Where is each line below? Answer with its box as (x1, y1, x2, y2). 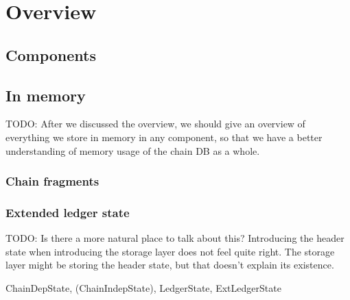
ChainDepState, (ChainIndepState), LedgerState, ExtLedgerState (5, 280, 281, 295)
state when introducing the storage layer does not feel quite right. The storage (5, 244, 335, 258)
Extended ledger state (5, 203, 130, 221)
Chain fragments (5, 173, 100, 190)
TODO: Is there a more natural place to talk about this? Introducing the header (5, 231, 345, 245)
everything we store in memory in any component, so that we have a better (5, 129, 323, 144)
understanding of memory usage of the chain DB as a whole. (5, 143, 260, 158)
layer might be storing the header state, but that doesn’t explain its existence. (5, 258, 334, 272)
